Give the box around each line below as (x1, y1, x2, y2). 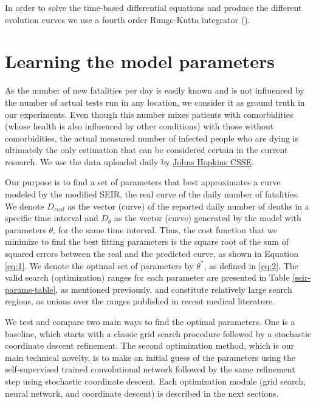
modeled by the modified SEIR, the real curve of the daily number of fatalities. (5, 188, 300, 200)
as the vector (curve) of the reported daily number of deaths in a (67, 199, 309, 212)
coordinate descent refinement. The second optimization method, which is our (5, 339, 294, 352)
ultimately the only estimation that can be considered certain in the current (5, 143, 288, 156)
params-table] (5, 282, 56, 295)
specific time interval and (5, 211, 98, 224)
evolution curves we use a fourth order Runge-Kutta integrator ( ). (5, 13, 250, 26)
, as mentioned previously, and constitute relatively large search (55, 282, 292, 295)
